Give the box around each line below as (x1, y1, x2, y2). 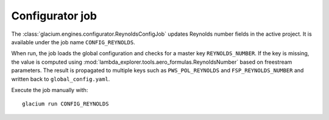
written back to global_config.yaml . (11, 75, 110, 82)
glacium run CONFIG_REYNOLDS (22, 101, 109, 107)
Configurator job (11, 9, 97, 22)
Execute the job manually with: (11, 86, 88, 93)
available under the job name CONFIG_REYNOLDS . (11, 38, 135, 45)
